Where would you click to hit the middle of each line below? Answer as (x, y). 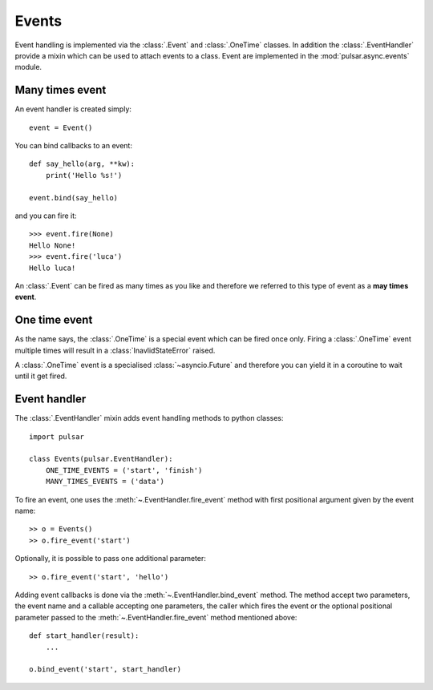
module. (28, 67)
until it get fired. (41, 376)
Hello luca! (53, 268)
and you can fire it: (46, 216)
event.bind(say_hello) (74, 198)
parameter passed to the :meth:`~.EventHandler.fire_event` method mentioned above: (156, 617)
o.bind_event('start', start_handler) (105, 670)
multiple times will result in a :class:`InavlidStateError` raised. (115, 350)
